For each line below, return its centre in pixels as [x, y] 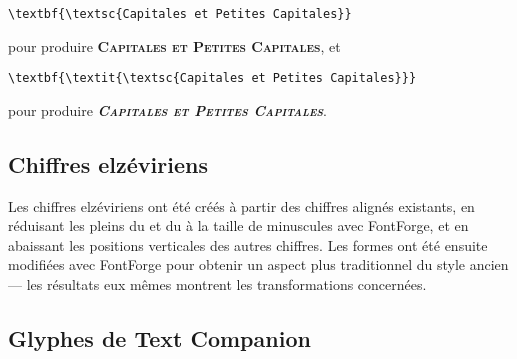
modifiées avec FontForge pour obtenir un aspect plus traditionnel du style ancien [258, 264]
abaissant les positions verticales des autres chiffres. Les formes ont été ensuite [248, 244]
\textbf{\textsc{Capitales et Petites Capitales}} [180, 14]
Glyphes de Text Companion [159, 338]
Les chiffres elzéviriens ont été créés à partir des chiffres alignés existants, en [241, 205]
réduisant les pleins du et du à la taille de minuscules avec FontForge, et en [238, 225]
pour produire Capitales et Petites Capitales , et [174, 45]
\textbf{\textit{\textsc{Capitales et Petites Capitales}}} [212, 78]
